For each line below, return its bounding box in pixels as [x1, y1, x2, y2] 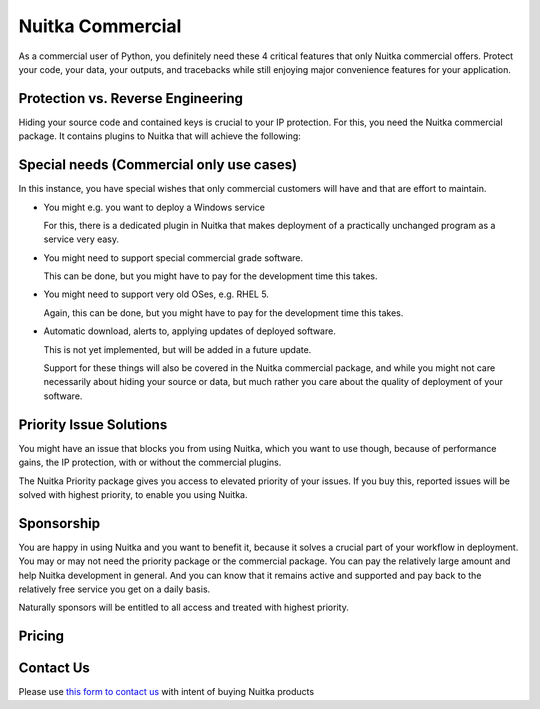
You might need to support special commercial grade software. [43, 251, 304, 264]
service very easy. [43, 233, 120, 245]
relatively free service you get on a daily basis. [18, 583, 211, 595]
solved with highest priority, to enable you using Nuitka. [18, 488, 248, 500]
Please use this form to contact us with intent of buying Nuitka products [18, 686, 315, 698]
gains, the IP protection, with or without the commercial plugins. [18, 456, 282, 469]
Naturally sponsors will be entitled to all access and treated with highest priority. [18, 601, 349, 614]
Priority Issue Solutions [18, 416, 168, 433]
